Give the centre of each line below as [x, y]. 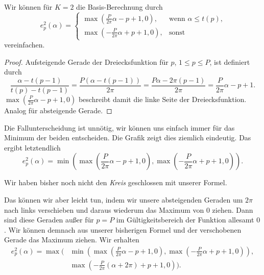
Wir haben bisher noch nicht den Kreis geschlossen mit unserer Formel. [116, 182]
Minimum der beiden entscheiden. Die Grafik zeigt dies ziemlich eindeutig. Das [128, 137]
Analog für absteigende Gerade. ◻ [58, 110]
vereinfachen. [25, 45]
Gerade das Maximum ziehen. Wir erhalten [72, 240]
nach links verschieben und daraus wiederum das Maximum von [104, 209]
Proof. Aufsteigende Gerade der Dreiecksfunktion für [86, 61]
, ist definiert [230, 61]
